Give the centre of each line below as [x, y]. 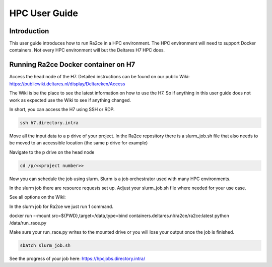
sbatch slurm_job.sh [45, 245]
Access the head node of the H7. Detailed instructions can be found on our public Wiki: [99, 77]
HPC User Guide [44, 13]
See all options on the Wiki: [38, 197]
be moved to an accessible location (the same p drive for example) [79, 143]
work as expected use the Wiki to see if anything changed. [70, 100]
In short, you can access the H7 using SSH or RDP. [62, 109]
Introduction [29, 31]
